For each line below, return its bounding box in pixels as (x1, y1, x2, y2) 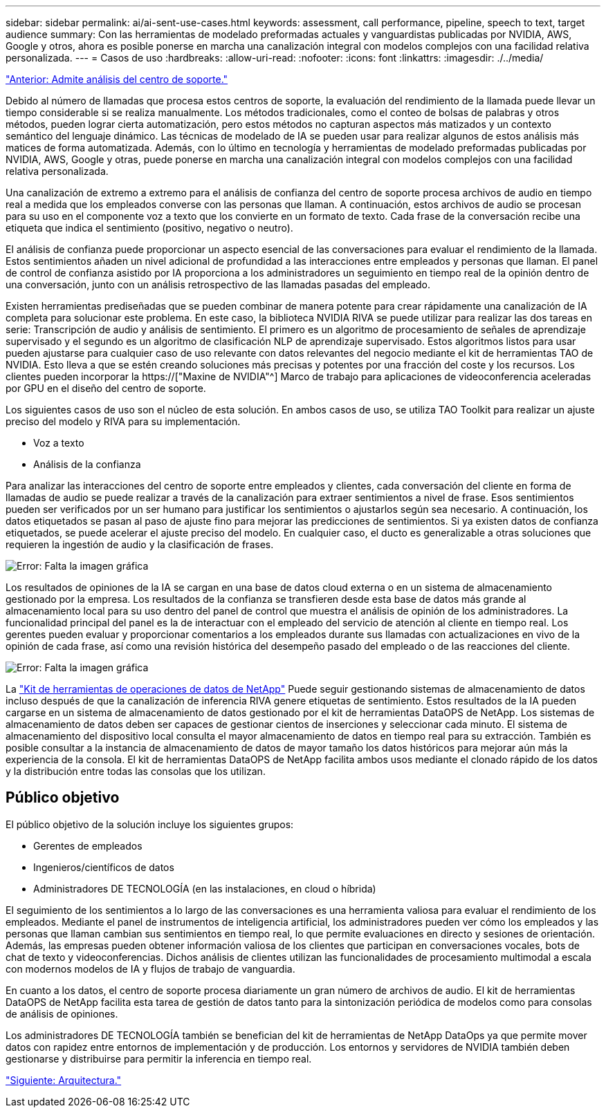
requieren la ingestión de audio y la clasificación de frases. (6, 539, 274, 550)
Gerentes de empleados (33, 839, 143, 852)
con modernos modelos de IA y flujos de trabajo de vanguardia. (6, 962, 295, 975)
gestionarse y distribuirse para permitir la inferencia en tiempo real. (6, 1052, 312, 1065)
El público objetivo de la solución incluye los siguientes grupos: (6, 818, 294, 830)
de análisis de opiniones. (6, 1007, 118, 1020)
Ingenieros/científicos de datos (33, 861, 174, 873)
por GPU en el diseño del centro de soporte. (6, 382, 206, 394)
